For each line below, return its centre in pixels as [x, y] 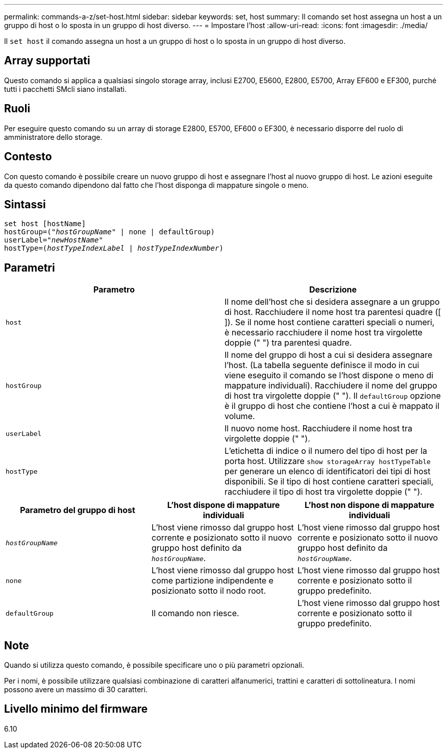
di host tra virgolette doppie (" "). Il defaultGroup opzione [333, 396]
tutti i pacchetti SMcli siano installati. [65, 89]
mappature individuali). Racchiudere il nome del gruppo [331, 386]
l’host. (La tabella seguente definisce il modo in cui [322, 365]
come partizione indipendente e [212, 581]
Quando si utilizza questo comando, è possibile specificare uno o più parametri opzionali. [154, 665]
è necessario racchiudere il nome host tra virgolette [324, 333]
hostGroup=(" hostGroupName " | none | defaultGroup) [110, 232]
